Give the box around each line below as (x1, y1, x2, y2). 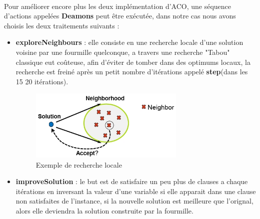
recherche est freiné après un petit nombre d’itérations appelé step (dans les (15, 66, 248, 77)
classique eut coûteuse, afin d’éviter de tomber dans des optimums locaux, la (15, 56, 250, 67)
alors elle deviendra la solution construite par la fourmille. (15, 206, 193, 216)
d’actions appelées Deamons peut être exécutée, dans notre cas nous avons (4, 10, 236, 21)
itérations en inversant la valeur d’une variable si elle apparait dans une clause (15, 186, 256, 196)
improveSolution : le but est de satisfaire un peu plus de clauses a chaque (15, 176, 248, 187)
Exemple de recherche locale (35, 159, 122, 170)
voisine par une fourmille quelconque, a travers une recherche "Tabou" (15, 46, 230, 57)
